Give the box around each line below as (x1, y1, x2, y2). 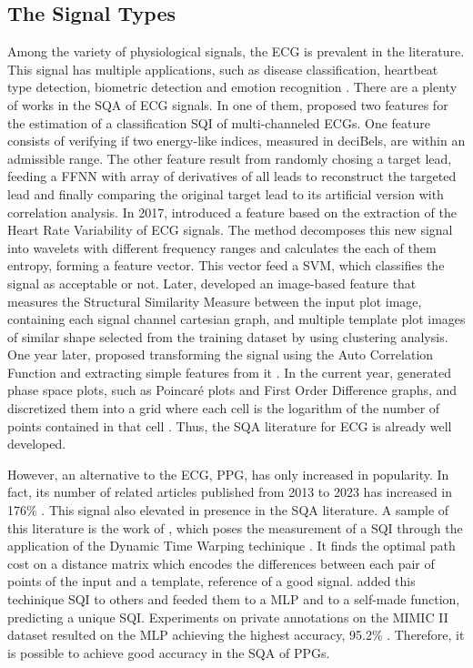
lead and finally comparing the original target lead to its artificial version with (7, 184, 444, 203)
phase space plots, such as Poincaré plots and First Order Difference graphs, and (7, 380, 458, 400)
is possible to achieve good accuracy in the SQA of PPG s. (7, 643, 330, 662)
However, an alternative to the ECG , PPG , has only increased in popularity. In (7, 464, 449, 483)
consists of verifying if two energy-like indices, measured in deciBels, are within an (7, 131, 466, 150)
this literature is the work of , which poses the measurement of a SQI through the (7, 518, 463, 537)
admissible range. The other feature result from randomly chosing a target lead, (7, 148, 452, 167)
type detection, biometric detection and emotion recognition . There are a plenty (7, 77, 458, 96)
